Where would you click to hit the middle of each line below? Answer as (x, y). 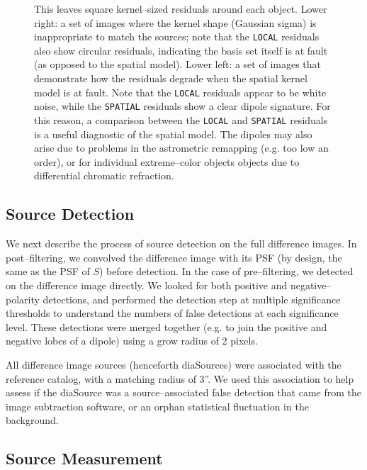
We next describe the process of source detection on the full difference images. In (181, 244)
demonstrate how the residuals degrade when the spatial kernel (171, 78)
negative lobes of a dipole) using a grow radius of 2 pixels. (132, 341)
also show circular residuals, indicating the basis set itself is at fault (181, 50)
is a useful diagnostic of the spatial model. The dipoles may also (173, 134)
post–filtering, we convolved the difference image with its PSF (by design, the (174, 257)
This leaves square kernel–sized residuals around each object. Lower (181, 9)
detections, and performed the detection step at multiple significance (192, 299)
